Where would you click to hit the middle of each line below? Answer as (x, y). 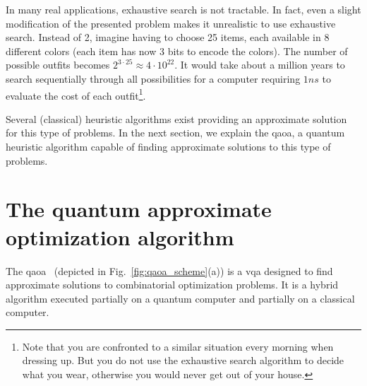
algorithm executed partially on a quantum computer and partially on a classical (180, 298)
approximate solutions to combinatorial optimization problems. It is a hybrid (172, 285)
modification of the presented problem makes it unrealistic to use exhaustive (171, 23)
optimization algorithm (120, 236)
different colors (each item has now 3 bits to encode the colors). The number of (177, 51)
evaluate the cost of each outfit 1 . (76, 94)
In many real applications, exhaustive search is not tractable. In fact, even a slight (183, 9)
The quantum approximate (139, 209)
